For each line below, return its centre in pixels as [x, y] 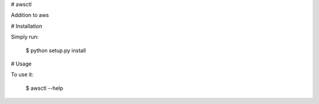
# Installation [27, 26]
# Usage [21, 64]
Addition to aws [30, 15]
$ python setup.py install [56, 50]
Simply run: [25, 37]
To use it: [22, 74]
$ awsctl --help [44, 88]
